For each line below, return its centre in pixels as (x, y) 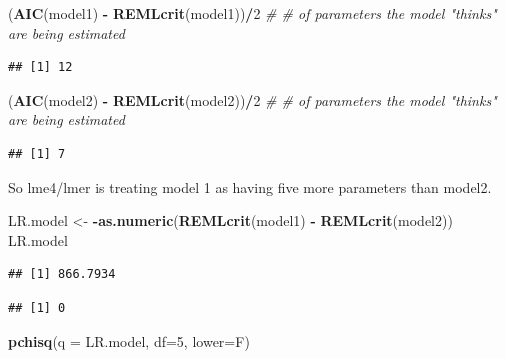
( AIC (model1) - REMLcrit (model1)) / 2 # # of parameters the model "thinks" (252, 13)
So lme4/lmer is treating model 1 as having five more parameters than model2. (250, 186)
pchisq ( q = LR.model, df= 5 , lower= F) (129, 340)
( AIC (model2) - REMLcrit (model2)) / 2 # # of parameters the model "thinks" (252, 99)
